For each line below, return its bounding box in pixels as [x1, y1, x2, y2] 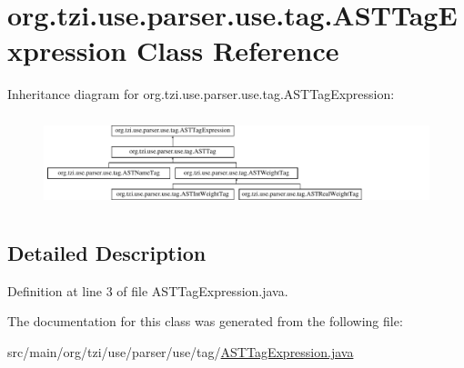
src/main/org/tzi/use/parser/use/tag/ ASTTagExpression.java [7, 342, 354, 361]
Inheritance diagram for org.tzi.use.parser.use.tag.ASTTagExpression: [7, 85, 395, 104]
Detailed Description [7, 238, 207, 266]
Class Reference [136, 32, 339, 69]
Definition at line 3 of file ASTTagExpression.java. [7, 281, 288, 300]
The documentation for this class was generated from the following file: [7, 312, 403, 331]
